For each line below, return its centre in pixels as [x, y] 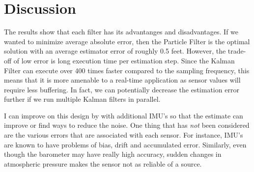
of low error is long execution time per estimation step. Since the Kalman [124, 60]
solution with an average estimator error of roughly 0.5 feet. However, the [115, 51]
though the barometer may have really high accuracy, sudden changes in [113, 154]
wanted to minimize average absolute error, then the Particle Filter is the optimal [127, 41]
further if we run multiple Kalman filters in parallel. [82, 99]
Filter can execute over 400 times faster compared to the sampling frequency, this [127, 70]
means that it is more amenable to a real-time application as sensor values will [122, 80]
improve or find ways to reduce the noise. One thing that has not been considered [127, 125]
